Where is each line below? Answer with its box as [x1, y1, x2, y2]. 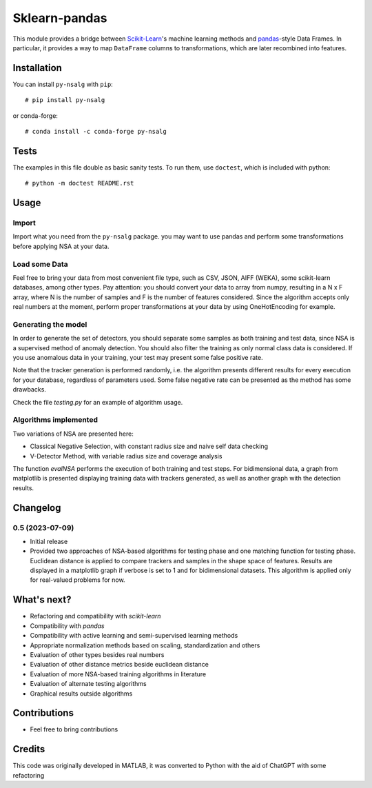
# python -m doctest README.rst [25, 179, 134, 188]
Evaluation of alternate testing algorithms [30, 680, 147, 688]
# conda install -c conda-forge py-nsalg [25, 128, 167, 136]
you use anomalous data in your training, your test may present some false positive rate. [12, 354, 263, 362]
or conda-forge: [12, 111, 59, 120]
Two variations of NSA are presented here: [12, 430, 134, 438]
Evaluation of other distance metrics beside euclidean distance [30, 660, 209, 669]
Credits [12, 743, 45, 755]
